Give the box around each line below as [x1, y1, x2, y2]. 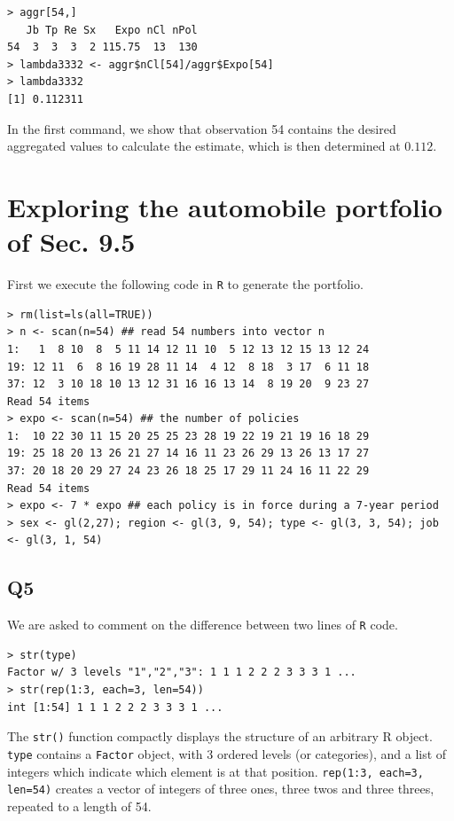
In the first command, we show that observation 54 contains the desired [7, 119, 396, 137]
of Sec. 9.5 [7, 223, 136, 260]
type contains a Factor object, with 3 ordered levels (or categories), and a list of [7, 744, 447, 762]
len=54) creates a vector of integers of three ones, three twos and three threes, [7, 779, 434, 798]
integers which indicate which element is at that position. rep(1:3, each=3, [7, 762, 424, 780]
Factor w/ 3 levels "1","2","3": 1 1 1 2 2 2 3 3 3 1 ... [7, 666, 356, 679]
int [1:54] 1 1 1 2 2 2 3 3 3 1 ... [7, 700, 223, 714]
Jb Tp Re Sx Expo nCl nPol [26, 23, 198, 36]
